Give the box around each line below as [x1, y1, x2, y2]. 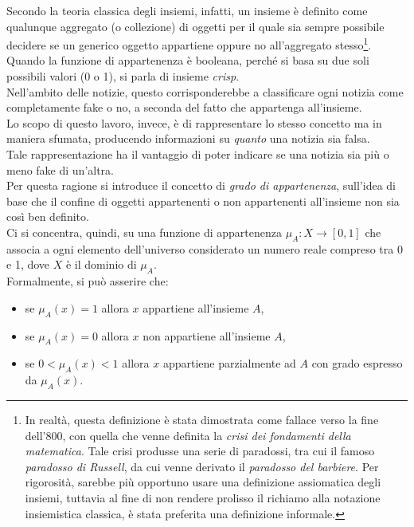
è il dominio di [65, 256, 137, 273]
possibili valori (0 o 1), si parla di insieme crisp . [6, 68, 240, 85]
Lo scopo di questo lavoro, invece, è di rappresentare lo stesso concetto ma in [6, 114, 382, 131]
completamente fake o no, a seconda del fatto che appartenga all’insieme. [6, 99, 362, 116]
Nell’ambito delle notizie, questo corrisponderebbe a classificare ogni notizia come [6, 83, 404, 100]
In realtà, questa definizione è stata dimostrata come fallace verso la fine [25, 411, 379, 427]
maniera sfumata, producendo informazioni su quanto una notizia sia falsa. [6, 130, 370, 147]
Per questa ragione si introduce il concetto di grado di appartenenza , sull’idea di [6, 177, 396, 194]
